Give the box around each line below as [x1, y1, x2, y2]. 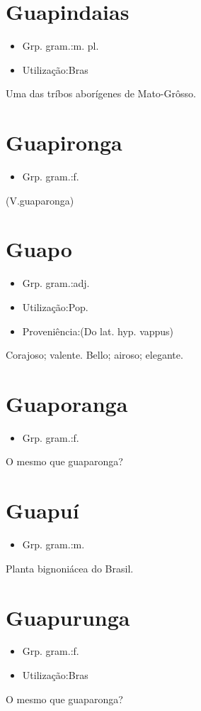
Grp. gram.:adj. [22, 276, 90, 291]
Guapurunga [6, 602, 130, 631]
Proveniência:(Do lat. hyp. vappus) [22, 323, 174, 338]
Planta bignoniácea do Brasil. [6, 560, 134, 575]
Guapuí [6, 496, 79, 525]
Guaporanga [6, 389, 128, 418]
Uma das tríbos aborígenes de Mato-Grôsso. [6, 86, 196, 101]
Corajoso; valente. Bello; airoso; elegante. [6, 347, 183, 362]
